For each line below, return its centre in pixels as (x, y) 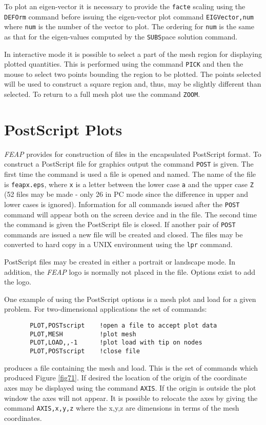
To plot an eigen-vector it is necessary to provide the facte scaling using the (125, 6)
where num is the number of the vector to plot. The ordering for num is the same (129, 26)
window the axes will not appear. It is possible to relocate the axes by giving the (131, 398)
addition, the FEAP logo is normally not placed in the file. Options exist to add (130, 271)
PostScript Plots (63, 129)
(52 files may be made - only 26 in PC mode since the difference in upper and (126, 194)
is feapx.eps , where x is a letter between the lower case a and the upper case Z (129, 184)
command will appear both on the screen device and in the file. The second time (130, 214)
